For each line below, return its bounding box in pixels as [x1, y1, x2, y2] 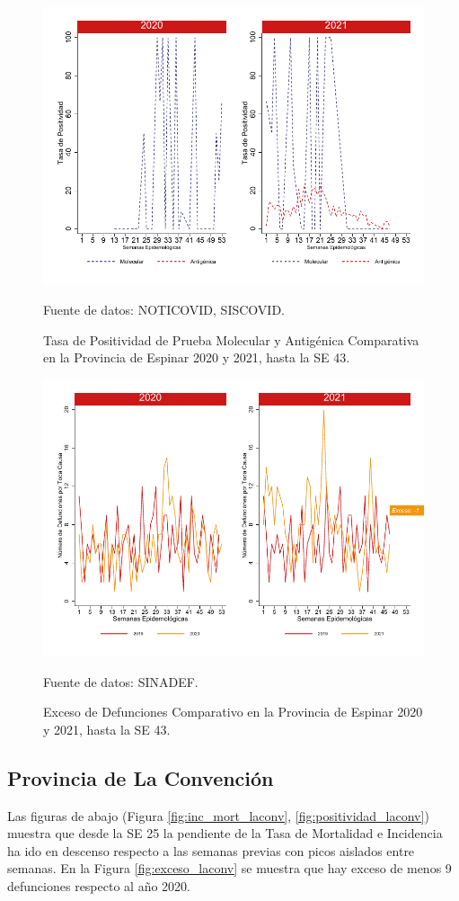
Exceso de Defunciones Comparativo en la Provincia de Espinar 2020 [43, 702, 423, 721]
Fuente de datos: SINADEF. [43, 672, 199, 691]
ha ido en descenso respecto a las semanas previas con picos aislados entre [7, 841, 415, 860]
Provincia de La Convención [7, 763, 274, 791]
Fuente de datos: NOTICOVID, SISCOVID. [43, 299, 285, 318]
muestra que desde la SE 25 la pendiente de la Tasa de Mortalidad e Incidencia [7, 824, 443, 843]
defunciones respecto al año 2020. [7, 877, 190, 896]
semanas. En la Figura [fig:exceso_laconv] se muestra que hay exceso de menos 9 [7, 859, 452, 878]
